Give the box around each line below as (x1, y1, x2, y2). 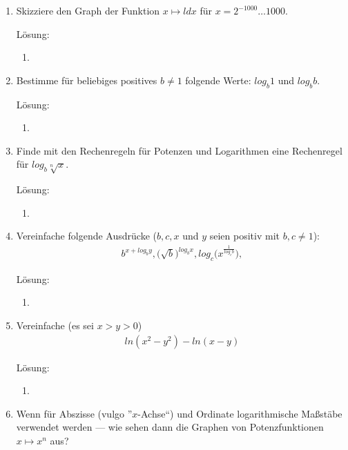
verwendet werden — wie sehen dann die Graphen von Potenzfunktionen (16, 420, 324, 434)
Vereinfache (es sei (16, 318, 94, 333)
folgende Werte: (185, 72, 251, 87)
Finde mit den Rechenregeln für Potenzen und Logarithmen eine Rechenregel (16, 143, 342, 157)
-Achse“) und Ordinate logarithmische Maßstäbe (137, 406, 342, 420)
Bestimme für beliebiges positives (16, 72, 157, 87)
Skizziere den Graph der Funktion (16, 3, 160, 17)
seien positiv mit (209, 228, 280, 243)
